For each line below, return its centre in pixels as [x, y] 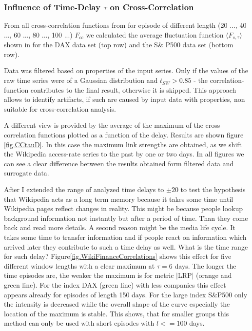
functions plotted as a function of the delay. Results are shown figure [141, 135]
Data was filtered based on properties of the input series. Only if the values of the [126, 70]
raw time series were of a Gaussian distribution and [81, 80]
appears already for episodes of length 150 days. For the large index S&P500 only [126, 294]
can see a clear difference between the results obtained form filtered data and [119, 163]
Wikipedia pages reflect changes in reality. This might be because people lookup [123, 208]
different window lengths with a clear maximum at [79, 265]
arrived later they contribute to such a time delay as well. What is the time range [126, 246]
